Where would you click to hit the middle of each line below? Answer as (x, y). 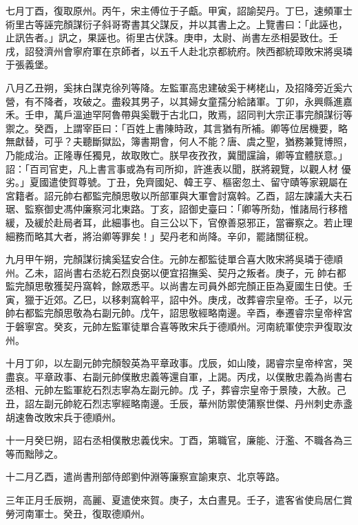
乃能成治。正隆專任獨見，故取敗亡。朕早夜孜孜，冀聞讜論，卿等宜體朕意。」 (177, 154)
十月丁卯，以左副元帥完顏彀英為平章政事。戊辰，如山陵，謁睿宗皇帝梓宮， (174, 363)
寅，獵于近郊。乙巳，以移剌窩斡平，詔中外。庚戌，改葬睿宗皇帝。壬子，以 (174, 299)
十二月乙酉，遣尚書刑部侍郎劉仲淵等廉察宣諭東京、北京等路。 (145, 476)
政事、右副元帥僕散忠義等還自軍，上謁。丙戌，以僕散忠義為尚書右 (203, 376)
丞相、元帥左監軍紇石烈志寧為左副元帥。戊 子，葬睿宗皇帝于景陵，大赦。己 (176, 390)
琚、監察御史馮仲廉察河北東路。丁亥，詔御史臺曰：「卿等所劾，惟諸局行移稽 (177, 209)
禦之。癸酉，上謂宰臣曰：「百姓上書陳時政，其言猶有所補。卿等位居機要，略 (177, 128)
